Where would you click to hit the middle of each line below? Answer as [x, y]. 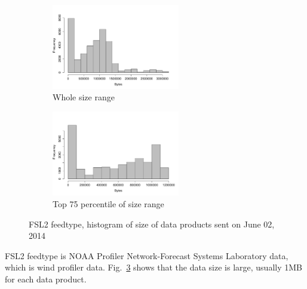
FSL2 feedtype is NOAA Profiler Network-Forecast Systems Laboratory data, [147, 255]
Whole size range [84, 97]
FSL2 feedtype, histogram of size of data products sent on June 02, [152, 224]
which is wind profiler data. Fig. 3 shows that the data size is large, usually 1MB [153, 267]
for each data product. [46, 279]
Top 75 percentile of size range [108, 204]
